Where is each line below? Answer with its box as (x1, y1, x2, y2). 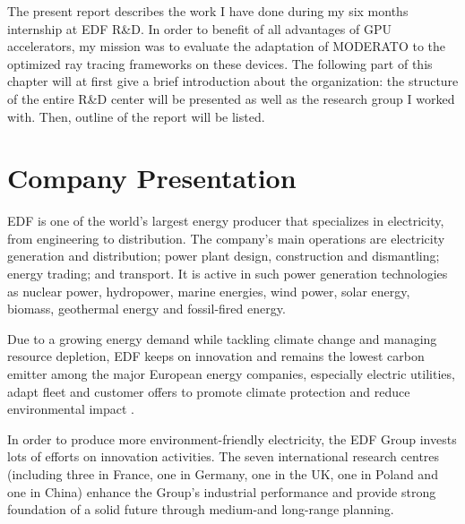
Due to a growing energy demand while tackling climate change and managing (7, 329, 437, 348)
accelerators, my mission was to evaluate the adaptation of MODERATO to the (7, 37, 445, 56)
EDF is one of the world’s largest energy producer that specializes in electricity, (7, 211, 444, 230)
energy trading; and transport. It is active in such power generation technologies (7, 264, 448, 283)
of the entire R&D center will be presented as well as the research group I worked (7, 89, 455, 107)
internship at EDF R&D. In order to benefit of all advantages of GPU (7, 19, 392, 38)
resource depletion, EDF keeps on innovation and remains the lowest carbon (7, 347, 425, 365)
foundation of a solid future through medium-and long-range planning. (7, 500, 394, 519)
